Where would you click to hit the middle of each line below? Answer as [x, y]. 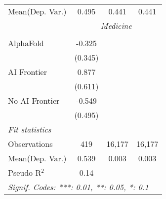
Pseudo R [25, 172]
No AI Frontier [34, 100]
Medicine [116, 26]
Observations [30, 144]
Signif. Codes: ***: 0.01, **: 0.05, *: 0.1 [78, 187]
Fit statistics [30, 129]
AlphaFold [26, 43]
